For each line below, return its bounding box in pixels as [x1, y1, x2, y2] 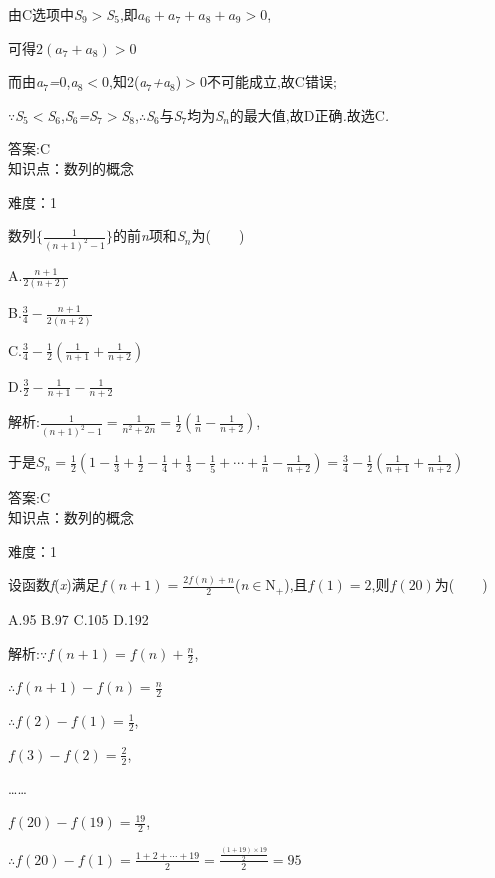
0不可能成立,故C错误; [199, 71, 337, 92]
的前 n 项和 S [113, 225, 185, 246]
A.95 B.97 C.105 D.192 [8, 608, 149, 629]
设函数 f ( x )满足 [8, 574, 100, 595]
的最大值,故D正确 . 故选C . [229, 104, 390, 125]
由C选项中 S [8, 4, 82, 24]
